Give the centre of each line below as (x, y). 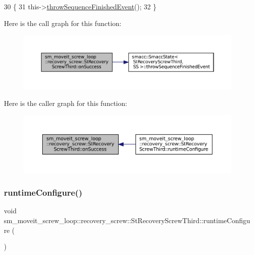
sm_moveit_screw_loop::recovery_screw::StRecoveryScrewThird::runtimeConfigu (127, 220)
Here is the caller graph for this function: (66, 103)
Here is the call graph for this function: (63, 23)
